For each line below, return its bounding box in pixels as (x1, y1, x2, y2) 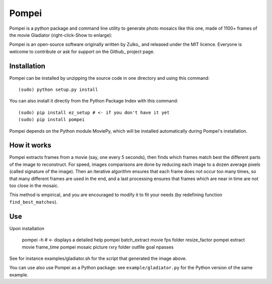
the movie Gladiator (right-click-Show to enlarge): (9, 32, 113, 38)
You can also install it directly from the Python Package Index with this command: (9, 98, 178, 104)
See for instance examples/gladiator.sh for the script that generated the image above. (9, 255, 187, 261)
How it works (9, 141, 51, 150)
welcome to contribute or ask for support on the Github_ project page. (9, 48, 155, 54)
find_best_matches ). (9, 199, 58, 205)
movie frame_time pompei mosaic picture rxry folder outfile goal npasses (22, 244, 174, 250)
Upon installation (9, 225, 45, 232)
